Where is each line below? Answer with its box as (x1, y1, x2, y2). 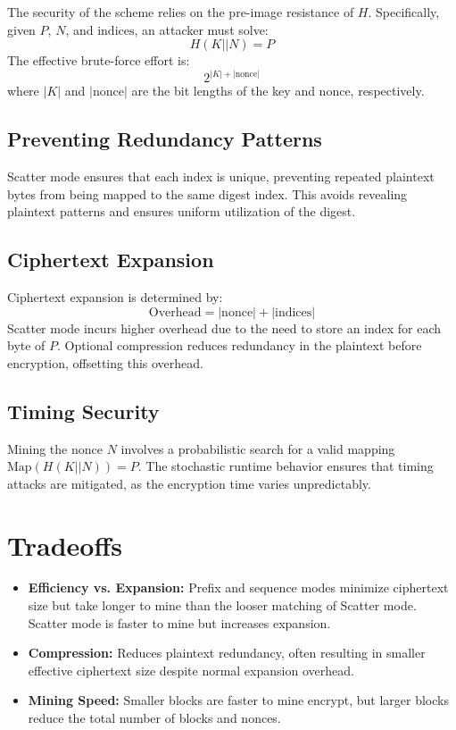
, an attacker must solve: (134, 20, 269, 38)
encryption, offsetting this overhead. (7, 353, 203, 372)
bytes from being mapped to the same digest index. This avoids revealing (7, 184, 408, 203)
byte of (7, 336, 46, 355)
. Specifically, (368, 3, 440, 21)
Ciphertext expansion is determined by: (7, 288, 223, 306)
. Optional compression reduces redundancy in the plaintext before (57, 336, 422, 355)
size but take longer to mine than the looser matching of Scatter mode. (28, 596, 417, 615)
